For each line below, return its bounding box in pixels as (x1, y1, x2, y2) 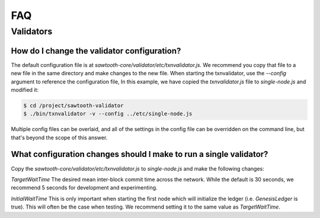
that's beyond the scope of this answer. (11, 134, 108, 141)
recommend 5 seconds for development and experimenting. (11, 184, 158, 191)
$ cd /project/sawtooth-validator (23, 102, 124, 109)
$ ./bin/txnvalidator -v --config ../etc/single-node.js (23, 110, 193, 117)
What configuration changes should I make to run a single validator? (11, 149, 268, 159)
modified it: (11, 86, 39, 93)
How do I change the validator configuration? (11, 46, 181, 56)
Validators (11, 26, 53, 37)
